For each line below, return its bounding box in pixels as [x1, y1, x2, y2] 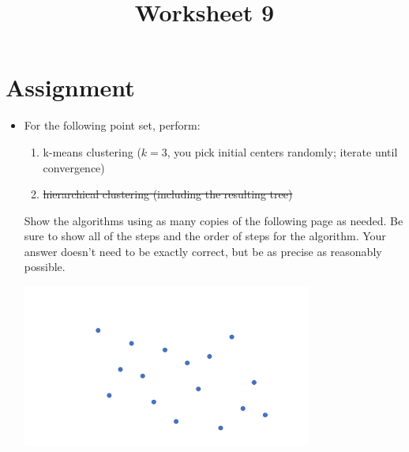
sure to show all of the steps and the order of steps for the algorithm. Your [24, 228, 386, 244]
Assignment [6, 71, 135, 104]
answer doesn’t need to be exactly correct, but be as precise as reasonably [24, 243, 382, 259]
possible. [24, 258, 66, 275]
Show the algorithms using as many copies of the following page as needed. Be [24, 212, 403, 228]
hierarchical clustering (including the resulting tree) [43, 186, 293, 202]
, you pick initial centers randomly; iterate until [167, 143, 398, 160]
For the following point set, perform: [24, 117, 201, 134]
